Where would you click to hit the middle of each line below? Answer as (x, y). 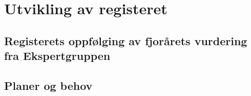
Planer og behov (48, 85)
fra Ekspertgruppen (57, 56)
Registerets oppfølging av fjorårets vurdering (126, 40)
